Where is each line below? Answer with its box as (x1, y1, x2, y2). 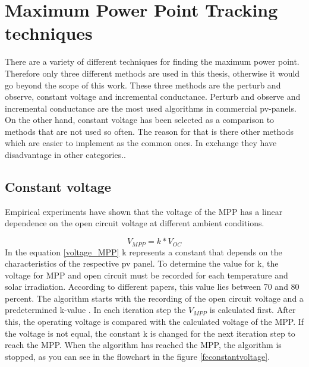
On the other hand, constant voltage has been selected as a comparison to (5, 113, 275, 126)
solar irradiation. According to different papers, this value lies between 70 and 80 (5, 280, 299, 293)
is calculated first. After (209, 303, 296, 316)
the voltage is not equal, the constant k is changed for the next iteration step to (5, 327, 295, 339)
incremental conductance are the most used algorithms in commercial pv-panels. (5, 102, 297, 114)
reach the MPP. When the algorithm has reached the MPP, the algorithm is (5, 338, 282, 351)
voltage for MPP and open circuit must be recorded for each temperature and (5, 268, 288, 281)
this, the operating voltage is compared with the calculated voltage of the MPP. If (5, 315, 304, 328)
